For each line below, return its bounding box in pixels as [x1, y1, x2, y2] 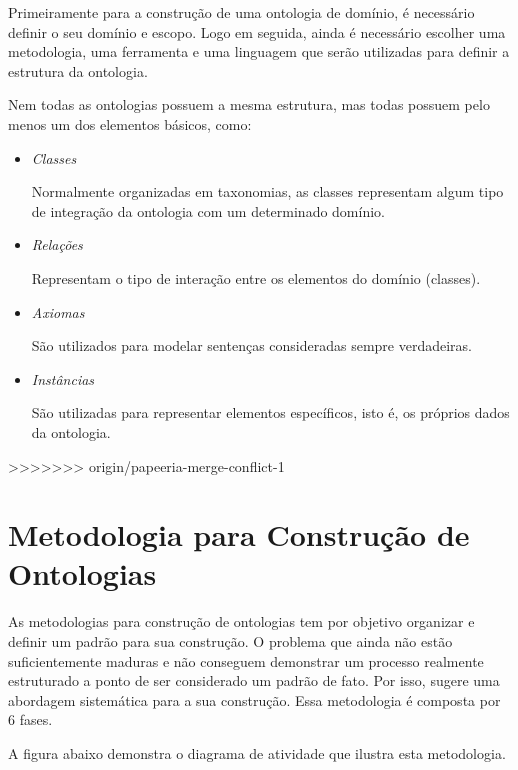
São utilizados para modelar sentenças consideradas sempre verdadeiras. [31, 335, 472, 356]
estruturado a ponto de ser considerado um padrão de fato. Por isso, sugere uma [8, 670, 500, 691]
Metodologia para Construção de [8, 514, 470, 555]
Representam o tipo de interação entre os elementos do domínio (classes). [31, 267, 481, 288]
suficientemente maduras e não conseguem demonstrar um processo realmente [8, 650, 484, 671]
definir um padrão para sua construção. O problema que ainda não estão [8, 631, 453, 651]
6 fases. [8, 709, 53, 730]
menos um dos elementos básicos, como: [8, 113, 252, 134]
